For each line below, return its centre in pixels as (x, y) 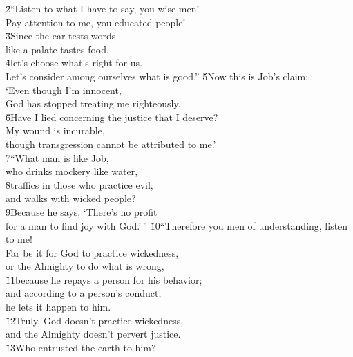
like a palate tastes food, (57, 49)
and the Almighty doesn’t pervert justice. (93, 334)
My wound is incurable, (55, 130)
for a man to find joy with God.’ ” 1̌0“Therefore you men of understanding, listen (177, 225)
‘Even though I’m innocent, (64, 90)
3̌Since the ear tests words (61, 36)
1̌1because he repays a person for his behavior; (104, 279)
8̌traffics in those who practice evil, (79, 184)
